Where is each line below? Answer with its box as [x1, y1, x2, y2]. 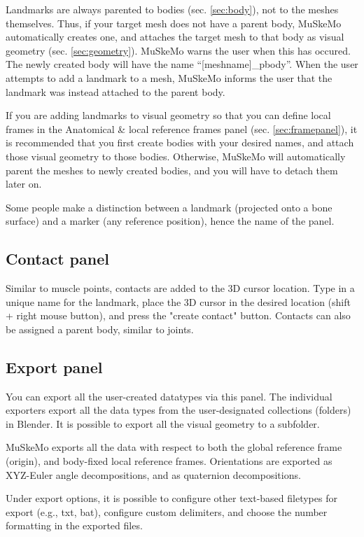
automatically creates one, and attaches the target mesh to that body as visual [6, 29, 344, 44]
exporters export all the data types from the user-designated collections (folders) [6, 403, 351, 417]
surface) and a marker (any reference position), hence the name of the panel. [6, 214, 335, 228]
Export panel [6, 356, 103, 377]
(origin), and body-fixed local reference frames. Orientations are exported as [6, 454, 332, 468]
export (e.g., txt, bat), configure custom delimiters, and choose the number [6, 504, 328, 519]
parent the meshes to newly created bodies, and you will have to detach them [6, 162, 338, 177]
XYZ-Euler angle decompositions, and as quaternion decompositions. [6, 467, 301, 482]
